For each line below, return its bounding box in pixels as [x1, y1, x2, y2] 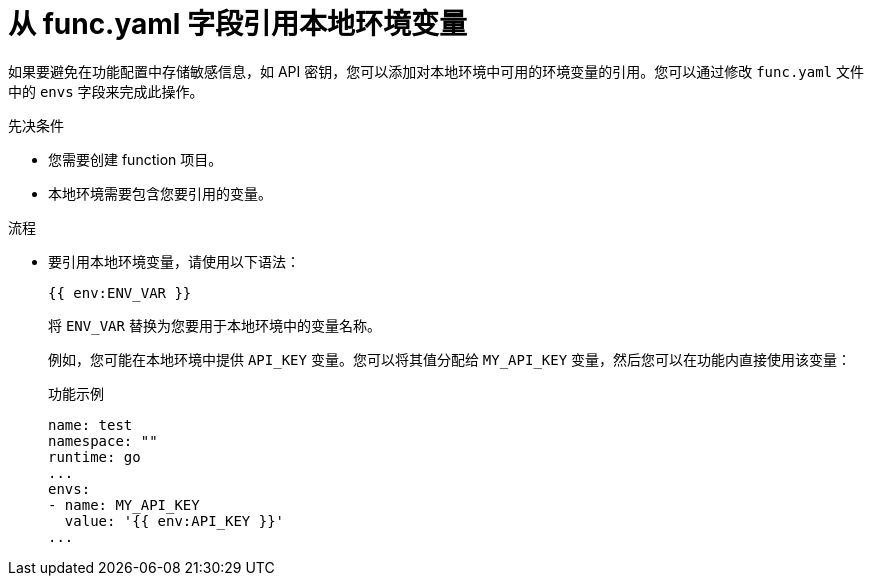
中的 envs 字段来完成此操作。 [8, 82, 204, 100]
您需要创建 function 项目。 [48, 150, 223, 168]
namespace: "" [48, 432, 158, 449]
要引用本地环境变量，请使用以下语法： [48, 252, 300, 270]
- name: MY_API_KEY [48, 496, 200, 513]
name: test [48, 416, 133, 433]
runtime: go [48, 448, 141, 465]
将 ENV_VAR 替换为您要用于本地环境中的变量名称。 [48, 316, 381, 334]
